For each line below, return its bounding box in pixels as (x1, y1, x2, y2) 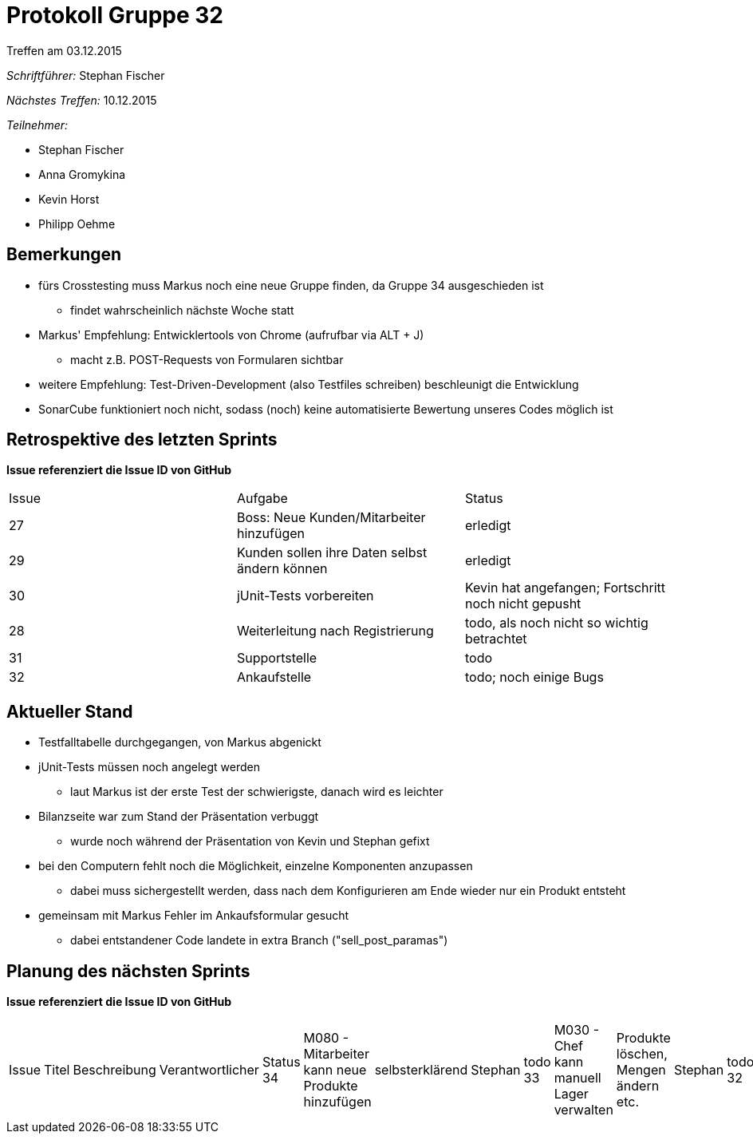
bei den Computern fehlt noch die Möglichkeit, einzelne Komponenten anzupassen (38, 859, 473, 873)
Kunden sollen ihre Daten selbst (236, 544, 428, 561)
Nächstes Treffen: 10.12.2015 (6, 93, 157, 107)
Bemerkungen (6, 244, 122, 265)
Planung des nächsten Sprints (6, 960, 250, 981)
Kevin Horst (38, 192, 100, 206)
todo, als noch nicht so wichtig (464, 615, 649, 631)
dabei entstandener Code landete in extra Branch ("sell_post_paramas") (70, 933, 448, 948)
